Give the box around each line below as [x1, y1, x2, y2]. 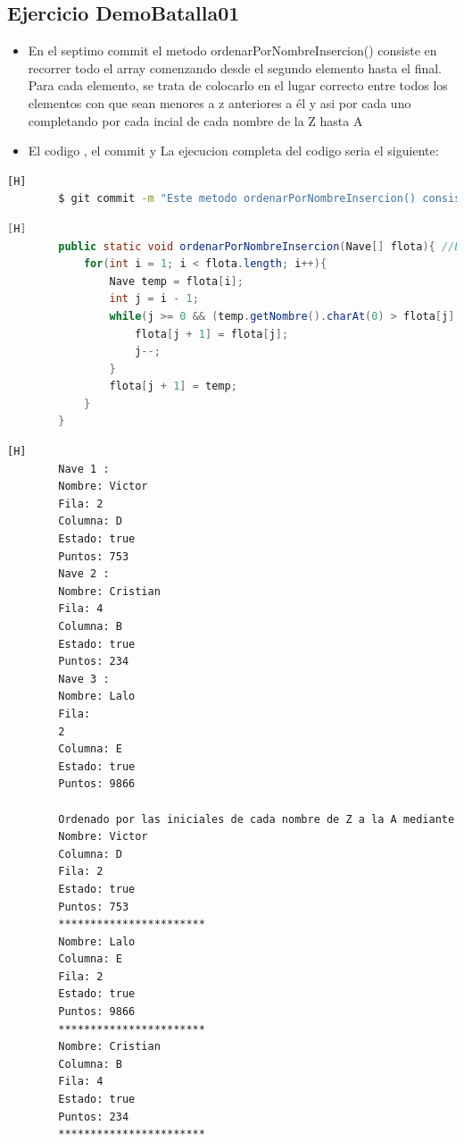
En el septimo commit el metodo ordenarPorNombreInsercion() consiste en [28, 41, 437, 60]
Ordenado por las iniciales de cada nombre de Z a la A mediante [58, 812, 455, 826]
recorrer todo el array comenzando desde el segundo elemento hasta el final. [28, 58, 442, 77]
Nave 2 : [58, 567, 110, 581]
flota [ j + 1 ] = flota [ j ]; [135, 327, 289, 340]
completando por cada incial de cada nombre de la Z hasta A [28, 111, 363, 130]
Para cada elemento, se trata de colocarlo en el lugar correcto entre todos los [28, 76, 448, 95]
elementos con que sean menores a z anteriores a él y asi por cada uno [28, 93, 411, 112]
